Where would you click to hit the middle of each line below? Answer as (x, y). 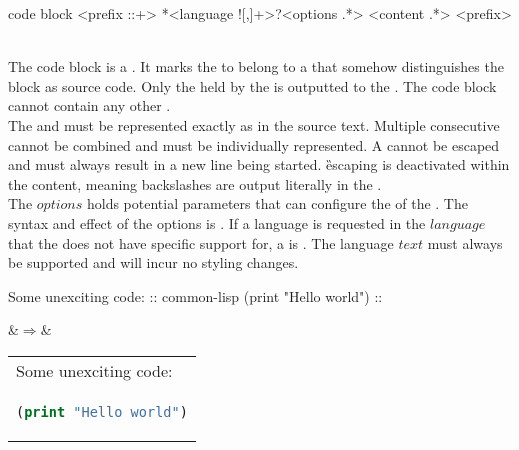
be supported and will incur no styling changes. (153, 262)
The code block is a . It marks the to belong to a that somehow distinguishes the (256, 66)
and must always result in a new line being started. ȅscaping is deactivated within (259, 164)
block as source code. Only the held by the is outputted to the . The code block (252, 85)
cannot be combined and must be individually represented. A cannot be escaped (254, 144)
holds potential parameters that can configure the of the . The (277, 203)
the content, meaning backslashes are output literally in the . (195, 183)
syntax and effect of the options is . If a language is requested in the (217, 222)
